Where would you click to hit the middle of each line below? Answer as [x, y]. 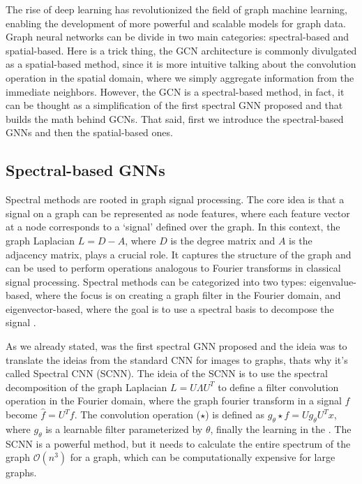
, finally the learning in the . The [281, 428]
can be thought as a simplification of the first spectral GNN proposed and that [174, 105]
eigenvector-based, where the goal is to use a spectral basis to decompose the [170, 308]
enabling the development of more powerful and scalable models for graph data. [176, 23]
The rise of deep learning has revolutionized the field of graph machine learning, [176, 9]
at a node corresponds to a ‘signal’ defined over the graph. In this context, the [173, 227]
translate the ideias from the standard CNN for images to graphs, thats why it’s [177, 359]
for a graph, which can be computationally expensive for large [203, 457]
